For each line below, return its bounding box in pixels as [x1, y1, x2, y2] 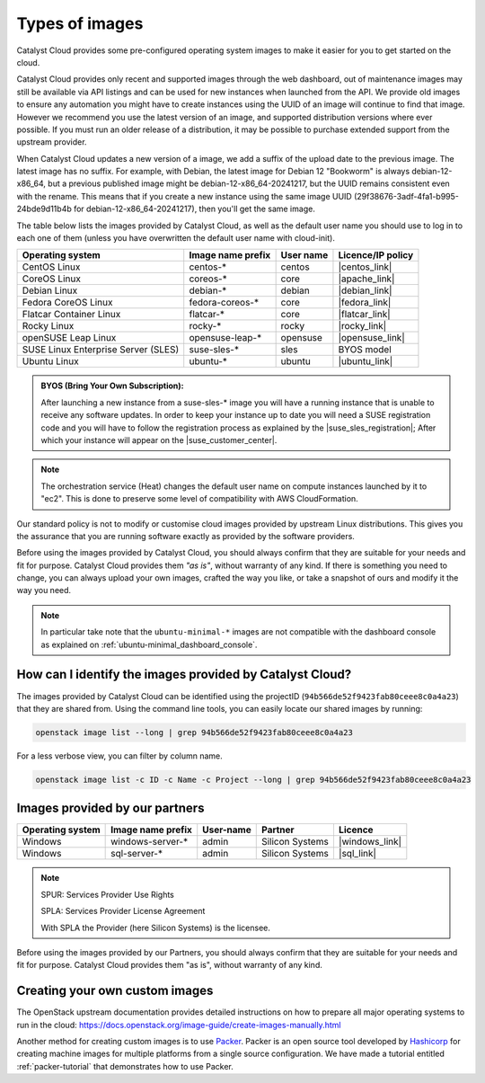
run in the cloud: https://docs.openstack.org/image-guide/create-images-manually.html [16, 1019, 341, 1030]
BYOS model [338, 343, 392, 356]
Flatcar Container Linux [22, 308, 121, 321]
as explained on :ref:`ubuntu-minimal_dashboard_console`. [40, 639, 258, 650]
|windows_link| [338, 836, 402, 848]
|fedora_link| [338, 297, 392, 309]
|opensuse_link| [338, 332, 405, 344]
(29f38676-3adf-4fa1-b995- [353, 191, 460, 201]
